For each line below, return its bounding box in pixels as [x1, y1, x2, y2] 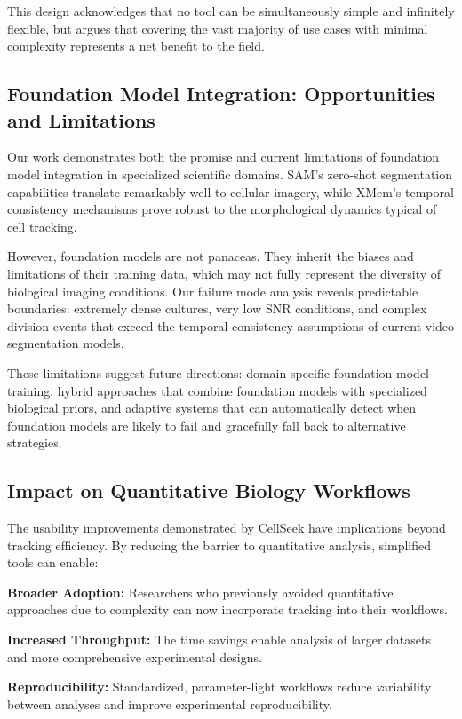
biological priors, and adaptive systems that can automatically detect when [7, 399, 417, 417]
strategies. [7, 433, 62, 452]
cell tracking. [7, 217, 77, 235]
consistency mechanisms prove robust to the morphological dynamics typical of [7, 200, 437, 218]
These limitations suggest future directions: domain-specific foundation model [7, 363, 430, 382]
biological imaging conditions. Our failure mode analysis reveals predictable [7, 281, 418, 300]
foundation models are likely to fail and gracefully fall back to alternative [7, 415, 406, 434]
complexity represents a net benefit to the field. [7, 36, 265, 55]
